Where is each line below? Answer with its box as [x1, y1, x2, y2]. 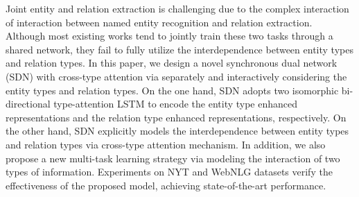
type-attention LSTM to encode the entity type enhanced [53, 96, 298, 111]
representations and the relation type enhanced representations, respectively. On [6, 110, 347, 124]
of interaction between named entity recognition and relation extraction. [6, 15, 313, 29]
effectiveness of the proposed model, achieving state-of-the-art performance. [6, 178, 326, 192]
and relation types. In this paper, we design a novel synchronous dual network [6, 55, 338, 70]
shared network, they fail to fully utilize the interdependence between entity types [6, 42, 353, 56]
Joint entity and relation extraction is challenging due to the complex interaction [6, 1, 349, 15]
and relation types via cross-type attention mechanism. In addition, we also [6, 137, 326, 151]
